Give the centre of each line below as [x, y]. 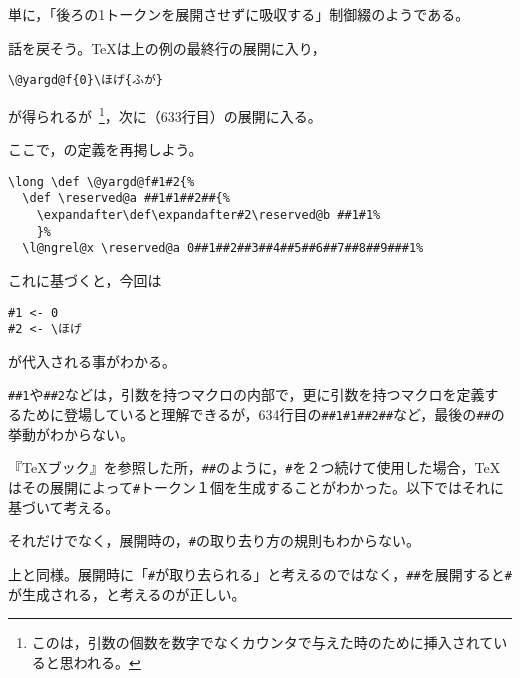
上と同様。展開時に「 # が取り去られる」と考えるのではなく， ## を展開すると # [260, 573]
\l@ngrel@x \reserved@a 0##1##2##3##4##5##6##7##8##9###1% [223, 248]
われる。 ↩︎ [107, 661]
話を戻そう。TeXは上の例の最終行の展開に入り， [167, 47]
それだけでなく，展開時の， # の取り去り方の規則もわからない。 [214, 540]
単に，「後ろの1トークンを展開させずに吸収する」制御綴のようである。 [239, 14]
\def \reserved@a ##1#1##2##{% [126, 198]
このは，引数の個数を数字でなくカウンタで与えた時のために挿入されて [262, 642]
